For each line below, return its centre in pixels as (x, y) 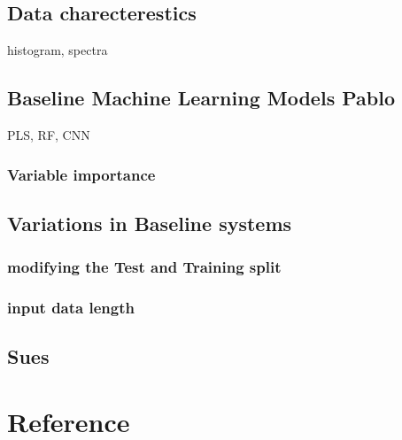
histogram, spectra (58, 50)
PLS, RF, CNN (49, 135)
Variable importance (81, 174)
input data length (71, 307)
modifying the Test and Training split (144, 267)
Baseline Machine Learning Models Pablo (201, 98)
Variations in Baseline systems (150, 223)
